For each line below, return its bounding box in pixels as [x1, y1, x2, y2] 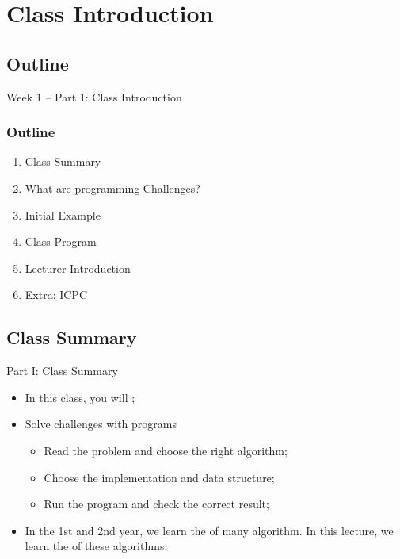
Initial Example [25, 206, 101, 223]
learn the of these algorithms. [25, 538, 168, 554]
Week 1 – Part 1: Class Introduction [6, 88, 182, 105]
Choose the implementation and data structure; [44, 469, 275, 485]
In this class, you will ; [25, 389, 135, 405]
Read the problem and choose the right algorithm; [44, 442, 288, 458]
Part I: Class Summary [6, 362, 118, 379]
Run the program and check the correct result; [44, 496, 269, 512]
